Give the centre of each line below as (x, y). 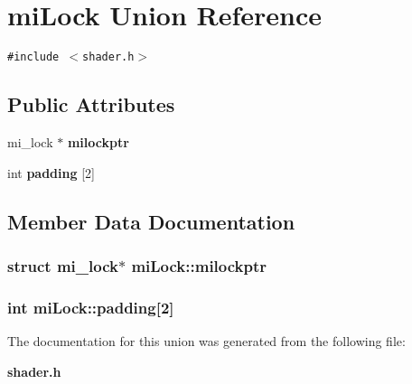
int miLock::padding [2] (91, 307)
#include (33, 57)
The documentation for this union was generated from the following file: (206, 341)
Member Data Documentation (151, 221)
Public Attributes (91, 104)
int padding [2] (51, 172)
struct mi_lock (63, 265)
